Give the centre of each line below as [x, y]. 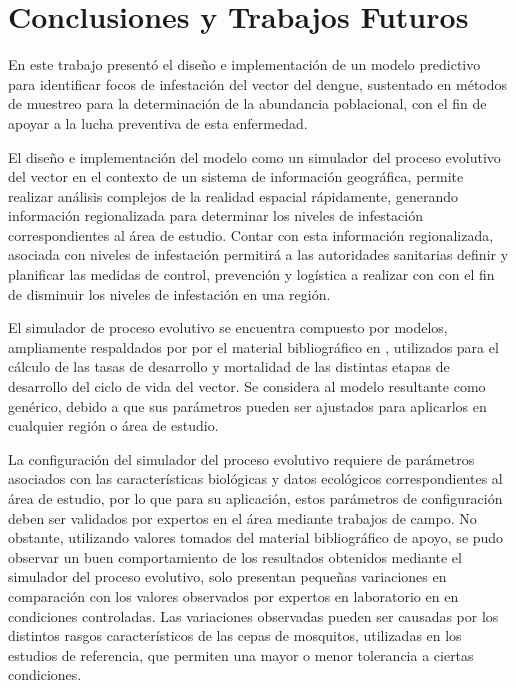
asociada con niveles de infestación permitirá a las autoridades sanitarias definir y [258, 254]
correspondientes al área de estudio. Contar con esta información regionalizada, [251, 234]
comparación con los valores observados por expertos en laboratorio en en [233, 595]
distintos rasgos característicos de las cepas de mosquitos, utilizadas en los [235, 635]
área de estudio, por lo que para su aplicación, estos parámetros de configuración [255, 498]
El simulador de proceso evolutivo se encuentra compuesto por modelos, [228, 327]
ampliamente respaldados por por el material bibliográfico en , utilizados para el [253, 346]
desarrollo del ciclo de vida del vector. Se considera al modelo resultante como [247, 386]
